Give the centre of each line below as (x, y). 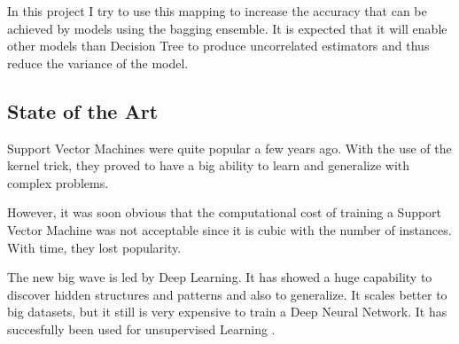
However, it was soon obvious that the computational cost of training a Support (225, 212)
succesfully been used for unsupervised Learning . (141, 328)
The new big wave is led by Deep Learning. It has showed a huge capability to (220, 277)
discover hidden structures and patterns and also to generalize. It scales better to (227, 294)
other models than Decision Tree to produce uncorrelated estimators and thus (218, 46)
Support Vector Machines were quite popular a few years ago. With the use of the (229, 148)
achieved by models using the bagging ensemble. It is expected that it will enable (227, 28)
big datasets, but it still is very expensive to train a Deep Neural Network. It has (227, 312)
